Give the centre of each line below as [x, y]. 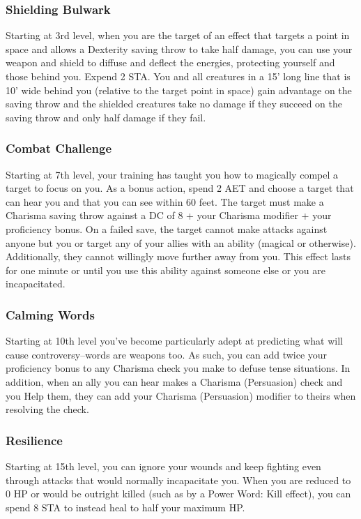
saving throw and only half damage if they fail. [106, 117]
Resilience [34, 440]
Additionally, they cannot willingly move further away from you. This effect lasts [178, 256]
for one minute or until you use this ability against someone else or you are [166, 270]
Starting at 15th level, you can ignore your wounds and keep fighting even [163, 466]
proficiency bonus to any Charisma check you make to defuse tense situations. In [178, 368]
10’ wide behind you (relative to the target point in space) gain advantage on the [179, 90]
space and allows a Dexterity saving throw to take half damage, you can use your [179, 48]
